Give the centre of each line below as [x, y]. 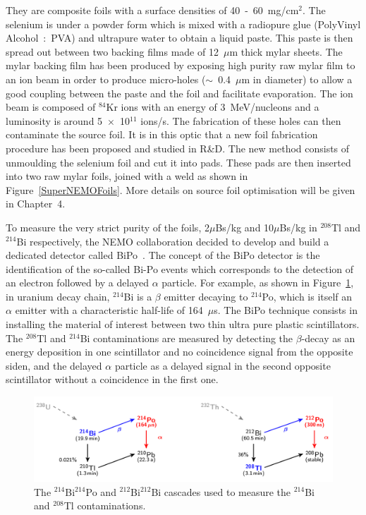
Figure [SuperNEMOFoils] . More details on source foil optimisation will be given [181, 189]
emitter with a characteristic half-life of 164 [109, 310]
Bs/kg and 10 [245, 227]
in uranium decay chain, [58, 296]
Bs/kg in [298, 227]
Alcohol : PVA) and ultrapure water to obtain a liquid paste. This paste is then [179, 38]
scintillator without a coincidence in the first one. [112, 379]
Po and [101, 491]
